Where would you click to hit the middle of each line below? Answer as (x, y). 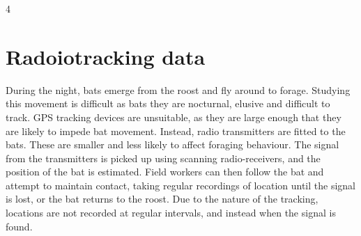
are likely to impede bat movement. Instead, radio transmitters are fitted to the (176, 131)
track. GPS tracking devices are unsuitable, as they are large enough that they (174, 117)
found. (19, 226)
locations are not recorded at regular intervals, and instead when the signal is (171, 213)
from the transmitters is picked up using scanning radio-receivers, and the (163, 158)
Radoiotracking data (106, 56)
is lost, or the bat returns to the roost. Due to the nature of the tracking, (162, 199)
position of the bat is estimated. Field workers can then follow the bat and (165, 172)
